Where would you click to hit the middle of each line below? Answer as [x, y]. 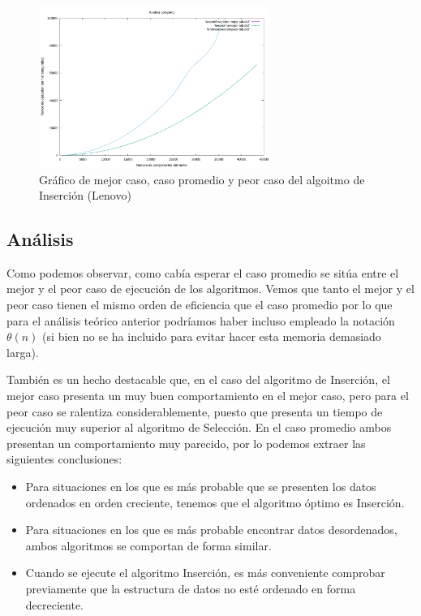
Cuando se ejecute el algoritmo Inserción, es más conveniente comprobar [205, 573]
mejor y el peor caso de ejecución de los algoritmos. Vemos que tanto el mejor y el [210, 289]
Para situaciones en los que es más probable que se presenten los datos [201, 487]
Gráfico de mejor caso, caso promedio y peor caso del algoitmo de [202, 179]
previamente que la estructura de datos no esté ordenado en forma [191, 588]
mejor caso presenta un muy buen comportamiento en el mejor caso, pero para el [208, 396]
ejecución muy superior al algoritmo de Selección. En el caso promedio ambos [199, 427]
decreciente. [54, 604]
